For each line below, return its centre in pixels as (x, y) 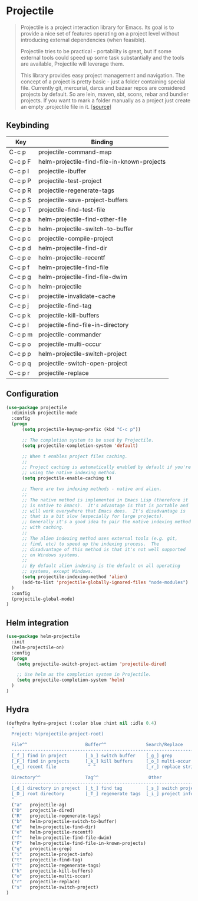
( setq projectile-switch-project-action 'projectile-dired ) (92, 664)
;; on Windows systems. (51, 555)
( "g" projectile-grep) (42, 849)
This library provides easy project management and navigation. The (103, 75)
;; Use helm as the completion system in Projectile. (84, 675)
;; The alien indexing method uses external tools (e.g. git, (100, 538)
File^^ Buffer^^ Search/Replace (97, 745)
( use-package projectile (37, 407)
